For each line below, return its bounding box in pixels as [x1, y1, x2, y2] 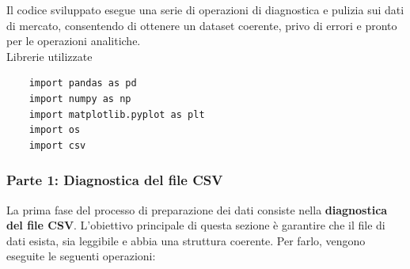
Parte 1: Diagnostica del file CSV [6, 170, 223, 190]
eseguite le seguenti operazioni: [6, 248, 156, 264]
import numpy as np [28, 93, 131, 104]
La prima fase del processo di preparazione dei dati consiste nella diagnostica [6, 201, 388, 218]
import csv [28, 139, 86, 151]
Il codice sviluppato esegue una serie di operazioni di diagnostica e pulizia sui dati [6, 2, 404, 17]
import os [28, 124, 81, 136]
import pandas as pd [28, 78, 137, 89]
